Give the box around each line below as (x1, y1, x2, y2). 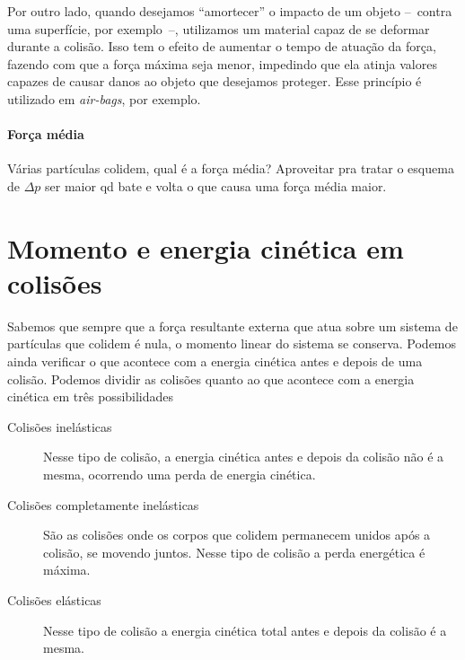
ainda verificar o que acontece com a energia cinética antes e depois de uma (7, 352, 423, 371)
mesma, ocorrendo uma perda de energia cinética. (43, 465, 316, 484)
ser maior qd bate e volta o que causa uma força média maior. (45, 176, 387, 195)
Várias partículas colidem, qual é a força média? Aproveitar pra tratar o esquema (7, 159, 454, 178)
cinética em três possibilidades (7, 387, 174, 406)
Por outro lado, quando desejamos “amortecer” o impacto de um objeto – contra (7, 2, 452, 20)
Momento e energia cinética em (7, 229, 404, 266)
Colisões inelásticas (7, 417, 112, 436)
